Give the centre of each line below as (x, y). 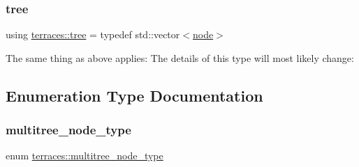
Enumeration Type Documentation (134, 95)
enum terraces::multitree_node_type (85, 156)
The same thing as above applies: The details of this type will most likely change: (180, 57)
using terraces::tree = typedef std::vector (93, 34)
